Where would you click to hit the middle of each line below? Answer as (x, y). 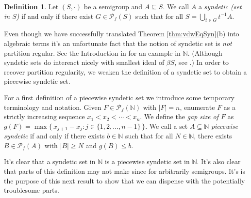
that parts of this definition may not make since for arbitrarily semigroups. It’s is (125, 171)
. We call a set (167, 126)
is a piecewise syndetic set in (147, 161)
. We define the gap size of (179, 116)
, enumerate (197, 107)
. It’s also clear (219, 161)
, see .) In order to (202, 62)
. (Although (205, 53)
